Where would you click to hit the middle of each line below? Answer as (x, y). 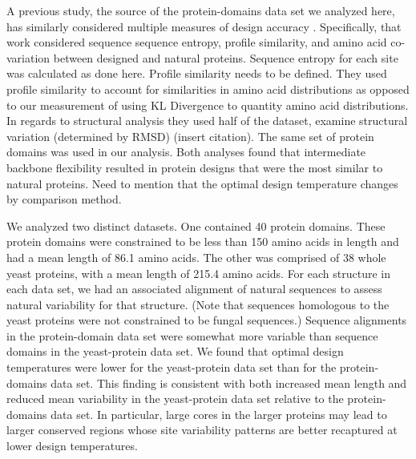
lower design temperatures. (72, 446)
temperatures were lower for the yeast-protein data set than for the (172, 367)
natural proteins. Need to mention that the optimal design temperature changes (202, 183)
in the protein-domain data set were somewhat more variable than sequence (192, 335)
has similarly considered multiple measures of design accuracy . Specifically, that (204, 26)
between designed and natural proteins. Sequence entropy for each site (226, 57)
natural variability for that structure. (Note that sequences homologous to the (198, 304)
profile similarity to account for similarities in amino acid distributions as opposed (208, 89)
